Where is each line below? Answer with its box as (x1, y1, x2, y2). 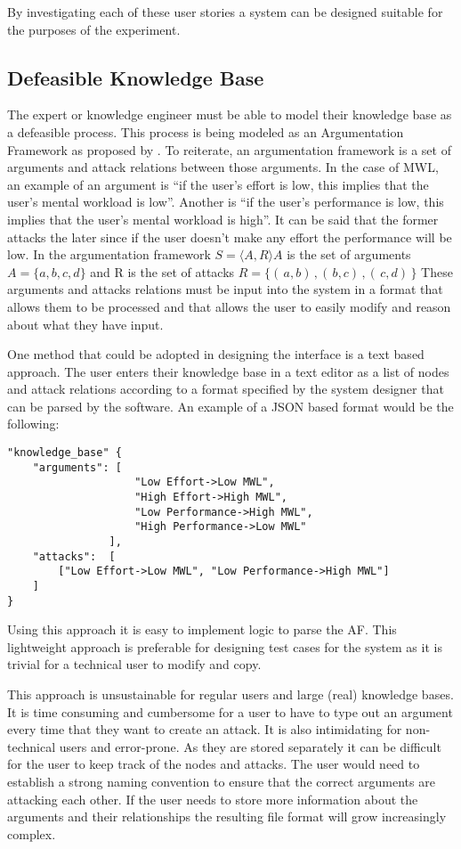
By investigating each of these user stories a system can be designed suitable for (7, 3, 443, 20)
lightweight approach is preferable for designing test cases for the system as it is (7, 637, 442, 656)
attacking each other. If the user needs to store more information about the (7, 789, 418, 808)
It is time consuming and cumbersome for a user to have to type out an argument (7, 702, 453, 721)
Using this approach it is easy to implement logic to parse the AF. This (7, 620, 397, 639)
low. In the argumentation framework (7, 245, 211, 264)
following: (7, 414, 60, 433)
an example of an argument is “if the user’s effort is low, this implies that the (7, 175, 429, 193)
